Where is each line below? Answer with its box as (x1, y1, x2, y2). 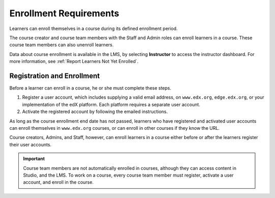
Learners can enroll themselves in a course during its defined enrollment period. (9, 25, 178, 32)
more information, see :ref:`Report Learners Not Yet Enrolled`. (9, 59, 139, 65)
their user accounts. (9, 142, 52, 148)
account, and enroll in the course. (23, 179, 94, 185)
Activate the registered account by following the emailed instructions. (22, 108, 168, 115)
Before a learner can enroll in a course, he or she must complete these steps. (9, 85, 172, 91)
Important (23, 156, 45, 162)
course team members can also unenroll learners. (9, 42, 114, 48)
